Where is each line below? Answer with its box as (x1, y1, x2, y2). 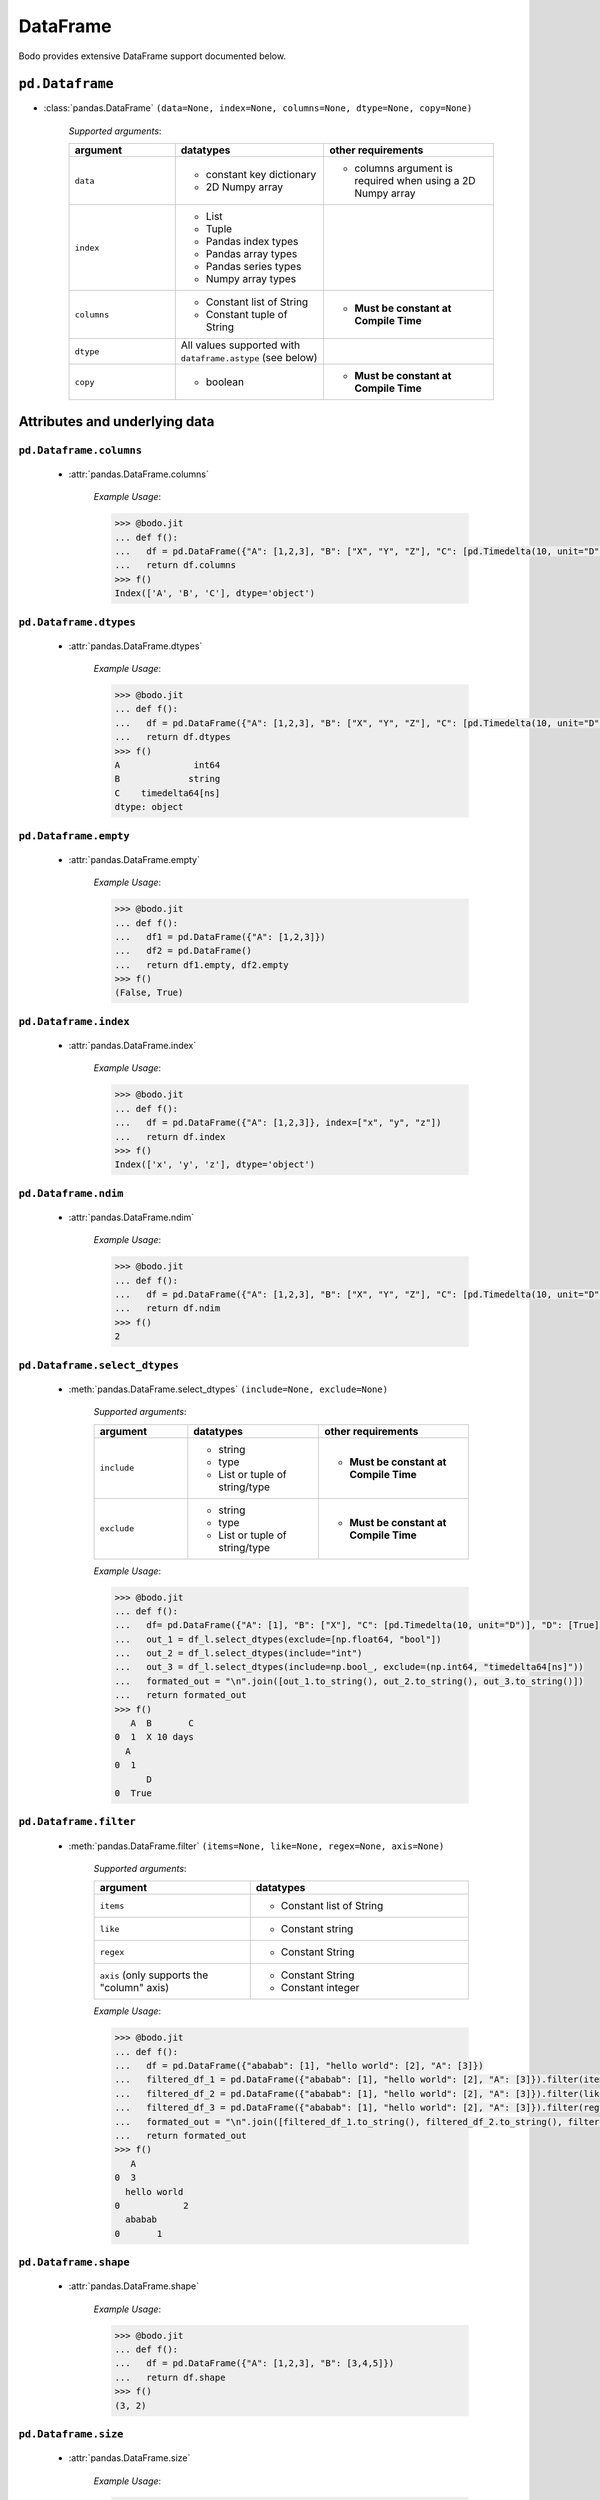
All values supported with (180, 338, 301, 352)
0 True (114, 1787, 152, 1799)
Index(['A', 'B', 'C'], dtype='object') (114, 588, 315, 599)
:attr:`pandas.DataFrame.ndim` (68, 1211, 195, 1223)
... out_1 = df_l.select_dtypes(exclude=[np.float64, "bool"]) (114, 1633, 442, 1645)
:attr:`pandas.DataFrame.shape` (68, 2280, 200, 2292)
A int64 (114, 760, 221, 771)
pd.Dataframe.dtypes (18, 615, 137, 629)
